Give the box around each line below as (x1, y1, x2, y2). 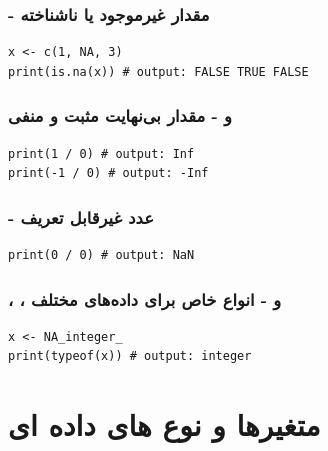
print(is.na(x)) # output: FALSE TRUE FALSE (8, 64, 309, 79)
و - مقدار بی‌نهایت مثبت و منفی (8, 103, 232, 128)
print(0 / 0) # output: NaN (8, 248, 195, 263)
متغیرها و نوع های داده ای (8, 404, 321, 445)
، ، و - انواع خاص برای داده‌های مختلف (8, 286, 282, 311)
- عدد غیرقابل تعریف (8, 204, 154, 229)
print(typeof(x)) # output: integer (8, 349, 252, 364)
